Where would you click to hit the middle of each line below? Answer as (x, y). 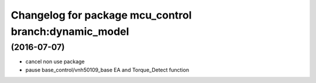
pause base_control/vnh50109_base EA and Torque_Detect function (107, 70)
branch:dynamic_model (70, 31)
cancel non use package (55, 62)
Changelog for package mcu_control (101, 15)
